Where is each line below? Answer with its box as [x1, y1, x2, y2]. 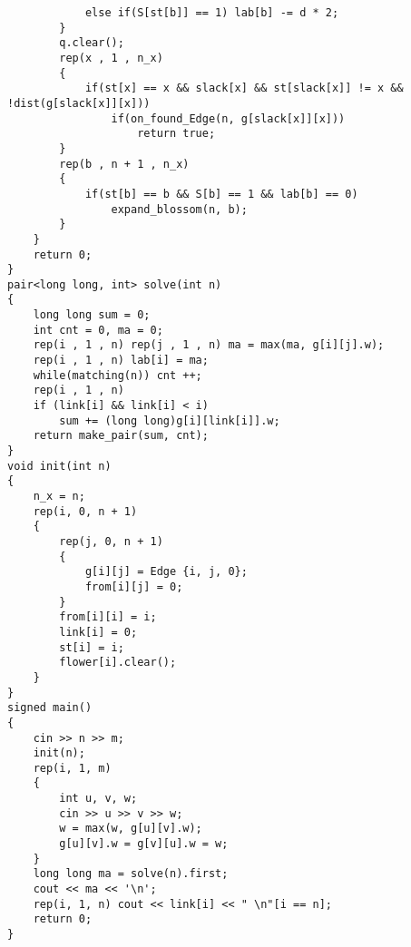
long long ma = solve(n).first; [33, 867, 229, 881]
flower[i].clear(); [59, 656, 177, 669]
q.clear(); [59, 36, 124, 50]
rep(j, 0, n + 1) [59, 534, 163, 548]
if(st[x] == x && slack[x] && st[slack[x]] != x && [84, 82, 404, 95]
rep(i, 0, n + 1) [33, 504, 138, 518]
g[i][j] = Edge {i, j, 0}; [84, 565, 248, 579]
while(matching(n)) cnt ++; [33, 368, 202, 382]
